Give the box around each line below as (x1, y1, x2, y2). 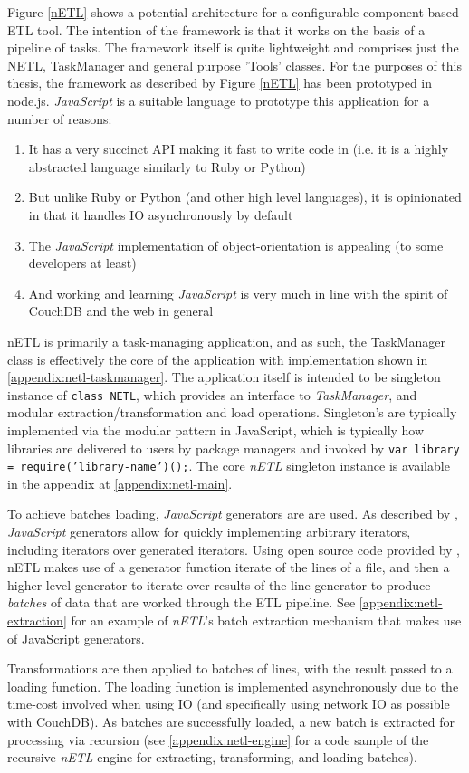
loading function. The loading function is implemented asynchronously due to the (7, 676, 459, 695)
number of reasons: (7, 109, 112, 128)
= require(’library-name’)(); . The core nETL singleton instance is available (7, 456, 450, 475)
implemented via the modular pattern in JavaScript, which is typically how (7, 420, 425, 439)
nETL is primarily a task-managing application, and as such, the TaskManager (7, 331, 445, 350)
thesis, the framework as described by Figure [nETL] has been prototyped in (7, 73, 433, 92)
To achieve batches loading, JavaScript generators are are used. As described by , (7, 504, 458, 523)
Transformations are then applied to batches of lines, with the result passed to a (7, 659, 453, 678)
